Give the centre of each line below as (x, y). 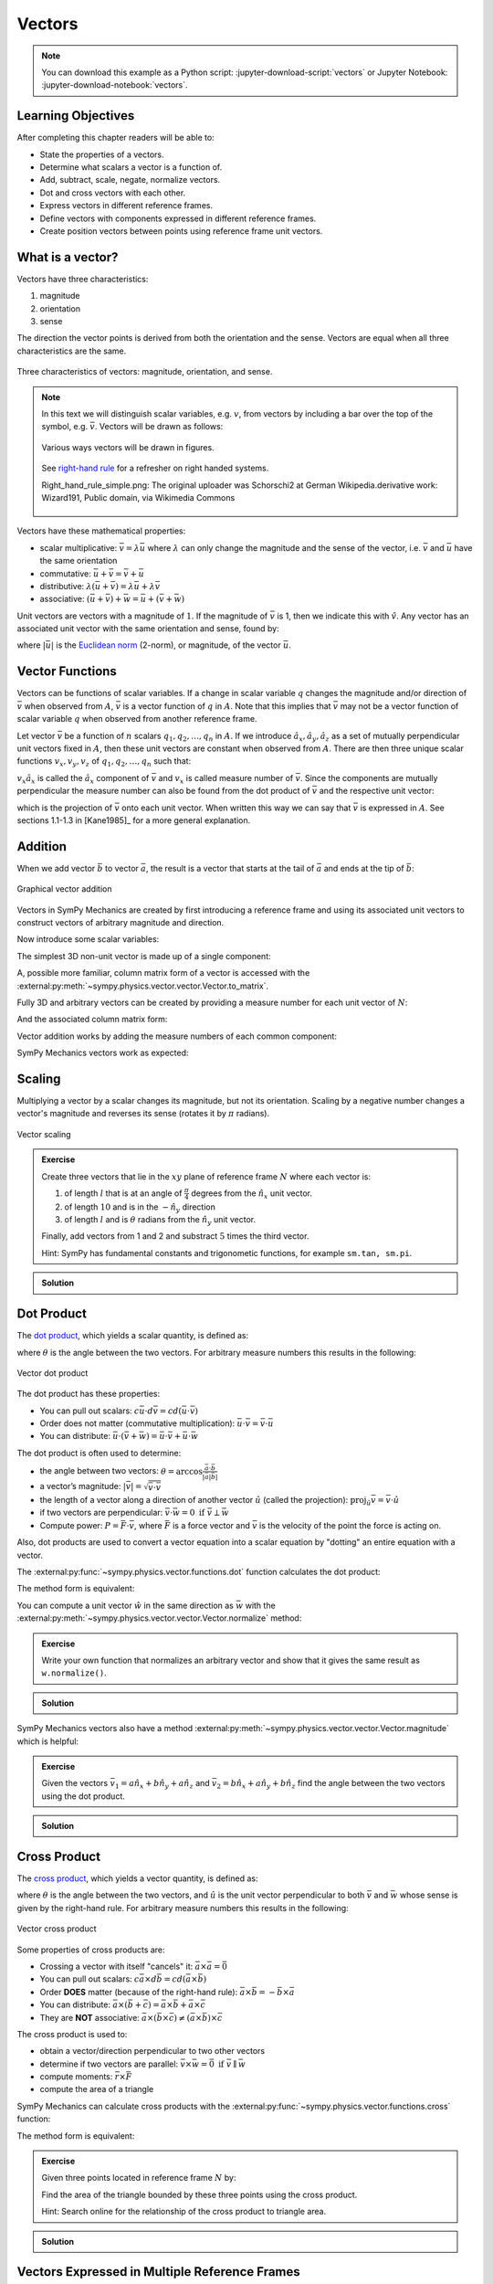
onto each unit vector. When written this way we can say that (236, 808)
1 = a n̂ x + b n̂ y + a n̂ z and (162, 1784)
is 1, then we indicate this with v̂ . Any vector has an (373, 616)
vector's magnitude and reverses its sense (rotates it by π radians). (143, 1114)
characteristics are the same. (72, 351)
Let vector (36, 735)
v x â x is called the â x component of (83, 779)
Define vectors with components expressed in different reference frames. (178, 218)
